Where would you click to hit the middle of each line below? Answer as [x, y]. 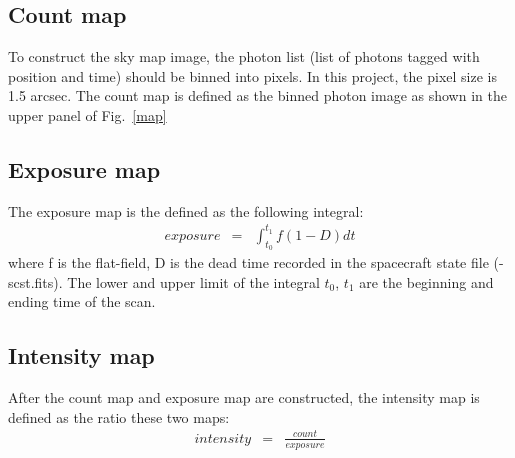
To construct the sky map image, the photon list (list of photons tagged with [244, 56]
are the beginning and [426, 281]
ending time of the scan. [82, 301]
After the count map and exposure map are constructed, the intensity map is [244, 397]
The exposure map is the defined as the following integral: [186, 210]
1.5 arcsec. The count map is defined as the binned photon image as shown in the [257, 95]
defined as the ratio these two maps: [119, 416]
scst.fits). [35, 281]
